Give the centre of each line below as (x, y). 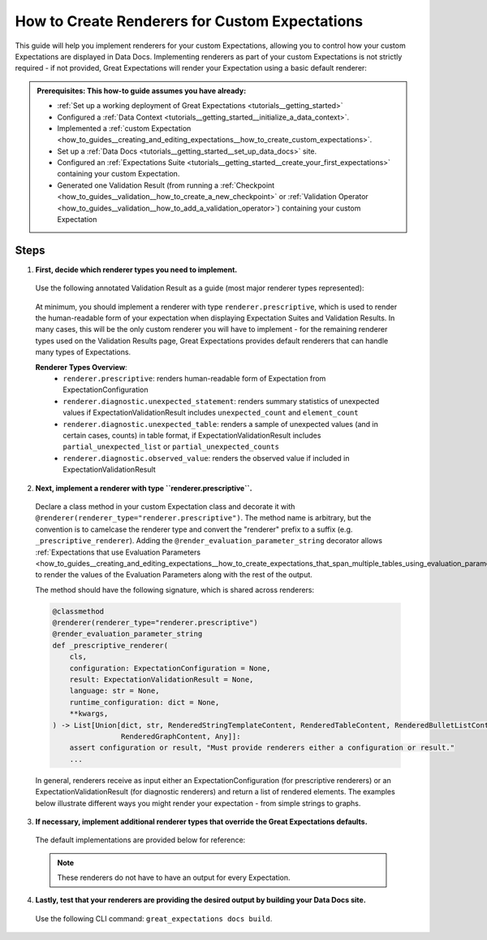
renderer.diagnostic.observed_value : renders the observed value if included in (206, 458)
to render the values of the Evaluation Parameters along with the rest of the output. (174, 575)
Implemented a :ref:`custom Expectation (124, 128)
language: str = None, (114, 691)
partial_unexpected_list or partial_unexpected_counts (171, 446)
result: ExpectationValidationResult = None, (162, 680)
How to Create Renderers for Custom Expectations (189, 21)
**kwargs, (89, 714)
